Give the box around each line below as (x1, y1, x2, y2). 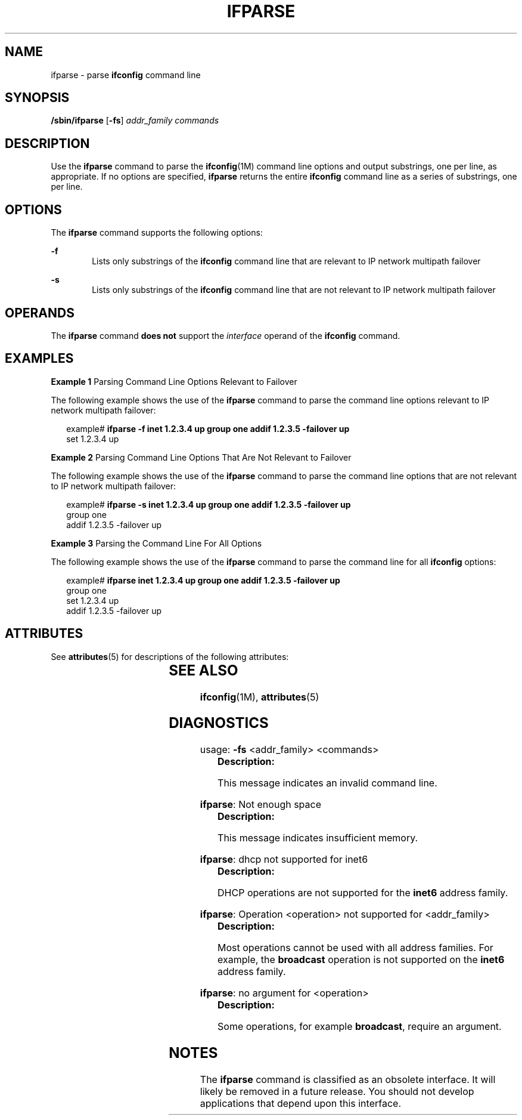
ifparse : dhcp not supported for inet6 (200, 853, 368, 866)
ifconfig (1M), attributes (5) (200, 690, 319, 703)
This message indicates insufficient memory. (218, 832, 418, 844)
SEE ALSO (169, 661, 238, 679)
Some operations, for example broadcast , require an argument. (218, 1020, 502, 1033)
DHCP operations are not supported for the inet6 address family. (218, 887, 508, 899)
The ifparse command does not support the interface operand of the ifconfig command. (51, 330, 400, 341)
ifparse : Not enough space (200, 798, 321, 811)
